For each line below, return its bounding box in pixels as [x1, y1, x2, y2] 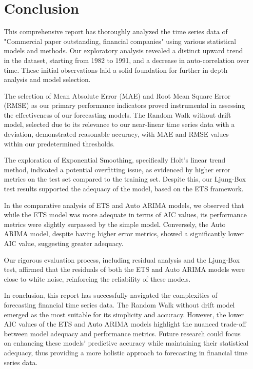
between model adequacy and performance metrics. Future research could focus [4, 328, 241, 338]
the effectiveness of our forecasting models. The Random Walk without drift [4, 109, 231, 120]
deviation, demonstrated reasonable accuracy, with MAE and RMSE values [4, 129, 229, 139]
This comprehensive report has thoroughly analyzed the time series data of [4, 26, 228, 37]
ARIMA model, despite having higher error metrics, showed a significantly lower [4, 228, 244, 239]
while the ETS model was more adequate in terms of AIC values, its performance [4, 209, 247, 220]
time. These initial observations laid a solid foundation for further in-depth [4, 64, 228, 75]
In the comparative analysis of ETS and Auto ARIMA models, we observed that [4, 200, 244, 210]
